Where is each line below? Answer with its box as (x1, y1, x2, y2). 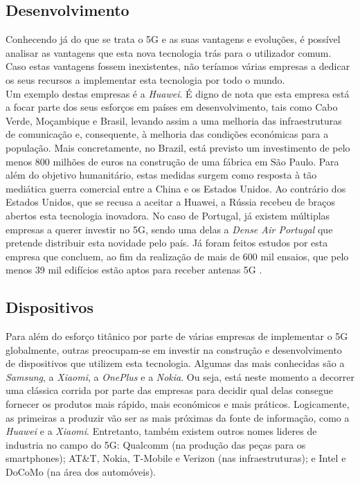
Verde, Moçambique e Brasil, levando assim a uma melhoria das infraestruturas (6, 113, 342, 127)
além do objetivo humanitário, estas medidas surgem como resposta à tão (6, 168, 317, 182)
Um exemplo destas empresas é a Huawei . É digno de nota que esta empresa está (6, 86, 350, 100)
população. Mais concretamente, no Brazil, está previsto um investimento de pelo (6, 140, 350, 154)
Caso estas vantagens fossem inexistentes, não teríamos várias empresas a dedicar (6, 59, 350, 73)
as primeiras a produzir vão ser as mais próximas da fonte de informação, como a (6, 410, 350, 424)
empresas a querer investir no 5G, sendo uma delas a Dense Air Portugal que (6, 222, 333, 236)
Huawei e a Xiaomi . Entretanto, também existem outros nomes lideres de (6, 424, 317, 438)
